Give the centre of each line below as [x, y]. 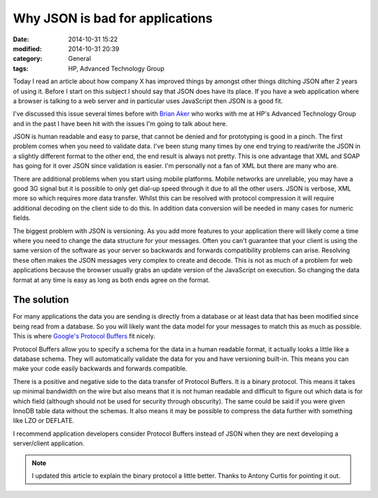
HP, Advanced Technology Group [116, 68]
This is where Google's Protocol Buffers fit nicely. [84, 336]
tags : [21, 68]
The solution [41, 300]
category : [28, 59]
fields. [22, 218]
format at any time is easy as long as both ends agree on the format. [111, 279]
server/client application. [49, 443]
